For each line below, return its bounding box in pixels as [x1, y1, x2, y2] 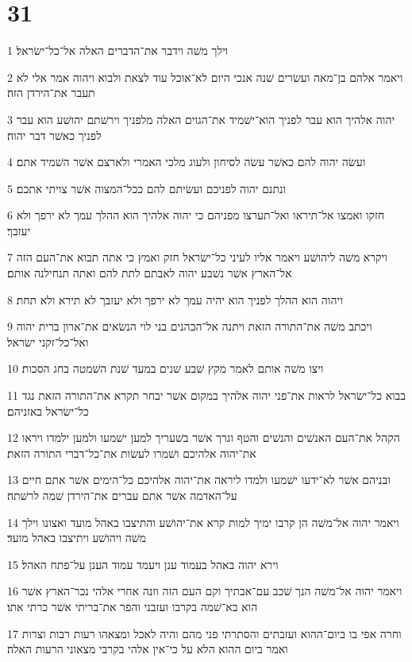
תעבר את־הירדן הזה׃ [7, 84, 95, 101]
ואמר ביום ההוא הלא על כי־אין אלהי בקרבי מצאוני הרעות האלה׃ [7, 641, 288, 657]
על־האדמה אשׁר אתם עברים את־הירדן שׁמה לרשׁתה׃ [7, 487, 237, 503]
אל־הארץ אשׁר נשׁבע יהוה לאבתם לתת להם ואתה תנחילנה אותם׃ [7, 265, 292, 281]
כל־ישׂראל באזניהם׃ [7, 402, 89, 419]
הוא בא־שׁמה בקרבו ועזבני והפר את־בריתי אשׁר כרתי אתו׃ [7, 598, 258, 614]
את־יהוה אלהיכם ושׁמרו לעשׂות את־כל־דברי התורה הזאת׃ [7, 444, 256, 461]
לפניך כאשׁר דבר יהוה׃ [7, 126, 102, 143]
